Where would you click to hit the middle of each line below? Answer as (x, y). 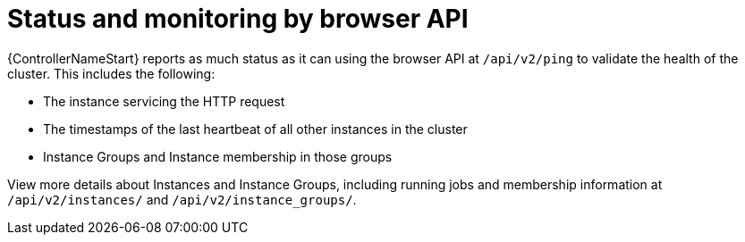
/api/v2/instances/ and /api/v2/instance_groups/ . (182, 199)
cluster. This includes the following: (111, 73)
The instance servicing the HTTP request (164, 101)
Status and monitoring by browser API (238, 19)
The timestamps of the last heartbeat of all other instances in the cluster (255, 129)
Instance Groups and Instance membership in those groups (218, 156)
